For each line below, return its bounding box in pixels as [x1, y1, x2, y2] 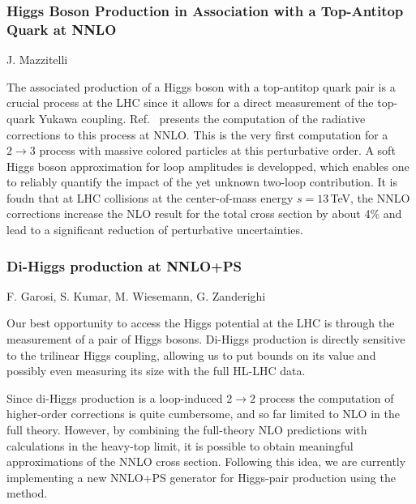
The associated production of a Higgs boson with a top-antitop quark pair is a [6, 78, 396, 95]
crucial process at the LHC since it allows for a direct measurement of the [6, 94, 374, 111]
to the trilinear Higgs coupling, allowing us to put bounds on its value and [6, 346, 376, 363]
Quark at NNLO [6, 19, 117, 39]
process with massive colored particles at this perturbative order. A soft [39, 142, 396, 159]
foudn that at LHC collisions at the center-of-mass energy [6, 189, 294, 206]
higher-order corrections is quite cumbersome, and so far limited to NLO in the [6, 405, 400, 422]
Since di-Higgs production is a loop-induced [6, 389, 223, 406]
